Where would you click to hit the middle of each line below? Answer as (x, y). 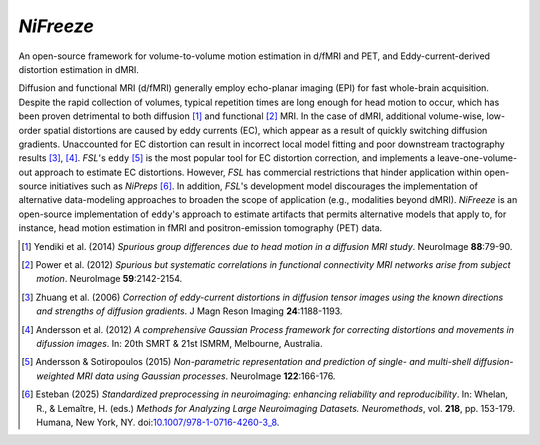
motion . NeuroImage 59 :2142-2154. (109, 279)
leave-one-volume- (477, 158)
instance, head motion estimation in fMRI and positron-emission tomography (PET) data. (200, 228)
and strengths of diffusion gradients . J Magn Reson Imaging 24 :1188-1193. (189, 311)
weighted (55, 376)
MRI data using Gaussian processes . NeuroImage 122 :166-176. (206, 376)
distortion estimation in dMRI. (79, 69)
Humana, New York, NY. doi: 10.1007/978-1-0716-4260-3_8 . (158, 422)
